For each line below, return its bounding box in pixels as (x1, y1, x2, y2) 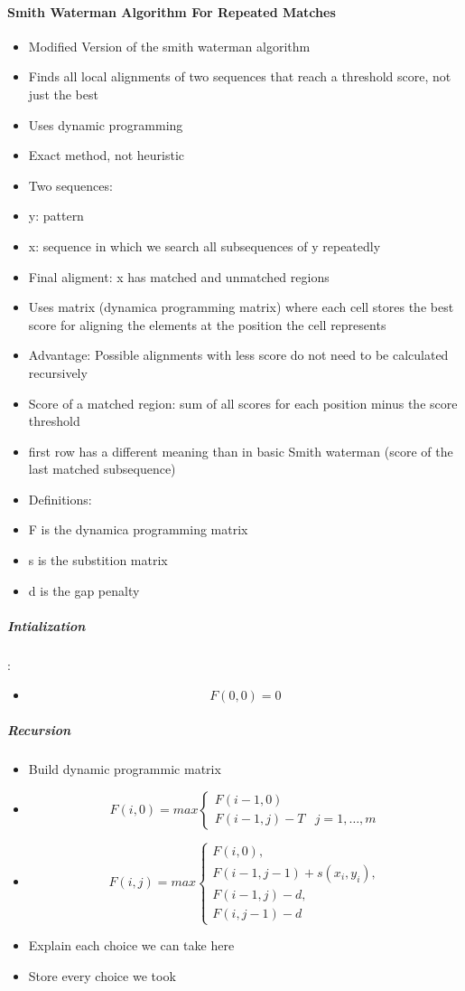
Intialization (7, 616, 86, 635)
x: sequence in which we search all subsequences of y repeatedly (28, 236, 381, 255)
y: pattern (28, 206, 84, 225)
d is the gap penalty (28, 580, 140, 599)
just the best (28, 84, 98, 103)
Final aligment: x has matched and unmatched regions (28, 267, 330, 286)
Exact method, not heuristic (28, 146, 185, 165)
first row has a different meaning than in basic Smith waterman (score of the (28, 441, 453, 460)
